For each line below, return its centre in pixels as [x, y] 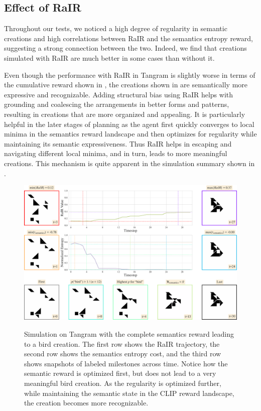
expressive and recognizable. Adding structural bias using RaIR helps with [119, 94]
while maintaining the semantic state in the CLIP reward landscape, [129, 393]
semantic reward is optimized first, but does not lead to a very [120, 373]
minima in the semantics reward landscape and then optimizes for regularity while [130, 134]
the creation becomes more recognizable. [86, 403]
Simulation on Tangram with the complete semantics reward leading [129, 334]
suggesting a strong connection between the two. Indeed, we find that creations [125, 48]
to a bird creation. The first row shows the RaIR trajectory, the [122, 344]
